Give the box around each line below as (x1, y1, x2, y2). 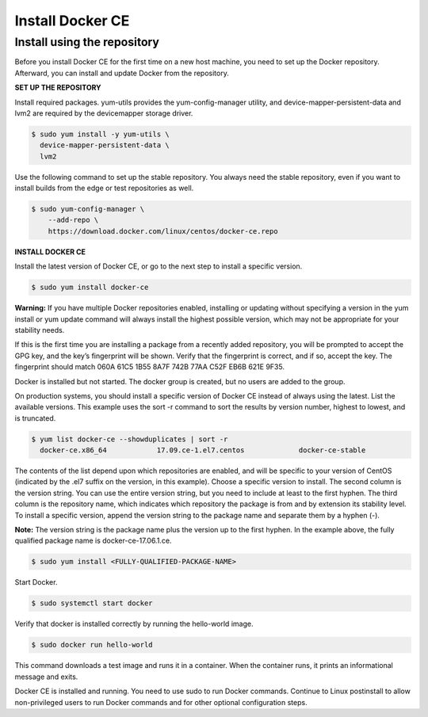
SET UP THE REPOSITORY (14, 83, 101, 93)
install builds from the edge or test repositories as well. (14, 183, 194, 193)
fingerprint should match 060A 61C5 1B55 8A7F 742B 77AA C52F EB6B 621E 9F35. (14, 362, 285, 372)
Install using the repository (14, 35, 160, 49)
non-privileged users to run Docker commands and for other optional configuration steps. (14, 697, 308, 707)
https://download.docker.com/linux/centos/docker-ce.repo (48, 227, 278, 235)
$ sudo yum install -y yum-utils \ (31, 129, 170, 139)
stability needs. (14, 325, 65, 334)
